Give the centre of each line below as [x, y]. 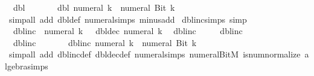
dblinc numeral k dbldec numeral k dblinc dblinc [128, 31]
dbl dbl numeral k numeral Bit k [94, 7]
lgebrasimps [27, 66]
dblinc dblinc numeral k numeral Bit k [105, 42]
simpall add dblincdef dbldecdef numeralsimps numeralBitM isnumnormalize [155, 54]
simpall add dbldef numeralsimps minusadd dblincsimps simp [128, 19]
